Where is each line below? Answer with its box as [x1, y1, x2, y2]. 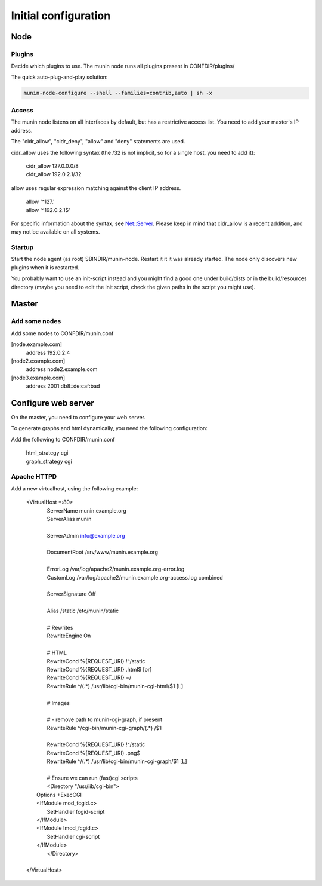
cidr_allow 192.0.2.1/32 [26, 171, 82, 178]
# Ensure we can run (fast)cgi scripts [47, 774, 138, 782]
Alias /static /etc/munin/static [47, 607, 119, 615]
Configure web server [11, 398, 95, 408]
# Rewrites [47, 624, 73, 631]
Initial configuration [11, 9, 111, 22]
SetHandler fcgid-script [47, 808, 105, 815]
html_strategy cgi [26, 449, 69, 456]
